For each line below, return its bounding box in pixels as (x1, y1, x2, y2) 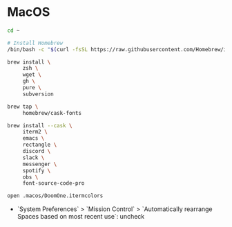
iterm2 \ (22, 129, 48, 136)
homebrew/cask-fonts (22, 109, 81, 116)
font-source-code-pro (22, 180, 85, 187)
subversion (22, 91, 54, 98)
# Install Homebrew (7, 39, 64, 46)
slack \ (22, 154, 45, 161)
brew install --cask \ (7, 122, 72, 129)
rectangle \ (22, 141, 57, 149)
